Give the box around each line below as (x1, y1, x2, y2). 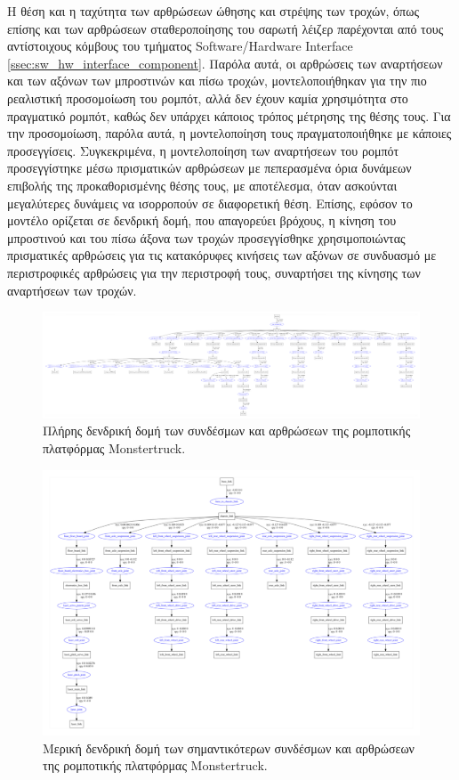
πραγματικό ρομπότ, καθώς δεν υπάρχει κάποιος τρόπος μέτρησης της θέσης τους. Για (7, 106, 451, 125)
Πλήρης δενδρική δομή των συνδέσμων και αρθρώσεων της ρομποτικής (43, 421, 411, 440)
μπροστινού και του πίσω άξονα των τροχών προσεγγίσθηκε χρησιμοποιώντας (7, 228, 406, 247)
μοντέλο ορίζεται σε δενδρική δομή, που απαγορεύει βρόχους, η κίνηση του (7, 211, 397, 230)
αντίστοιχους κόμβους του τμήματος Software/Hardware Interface (7, 37, 353, 55)
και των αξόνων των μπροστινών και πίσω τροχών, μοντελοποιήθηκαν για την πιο (7, 71, 427, 90)
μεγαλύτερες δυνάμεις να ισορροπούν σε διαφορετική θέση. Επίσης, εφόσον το (7, 193, 413, 212)
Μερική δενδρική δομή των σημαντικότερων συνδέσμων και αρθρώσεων (43, 738, 415, 757)
